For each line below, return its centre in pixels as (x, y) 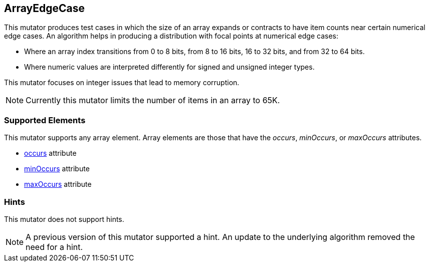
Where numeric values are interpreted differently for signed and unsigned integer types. (169, 67)
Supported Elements (45, 120)
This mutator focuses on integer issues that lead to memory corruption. (122, 83)
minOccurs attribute (57, 169)
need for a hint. (54, 247)
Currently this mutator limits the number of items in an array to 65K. (153, 100)
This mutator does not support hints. (64, 219)
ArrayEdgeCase (44, 8)
